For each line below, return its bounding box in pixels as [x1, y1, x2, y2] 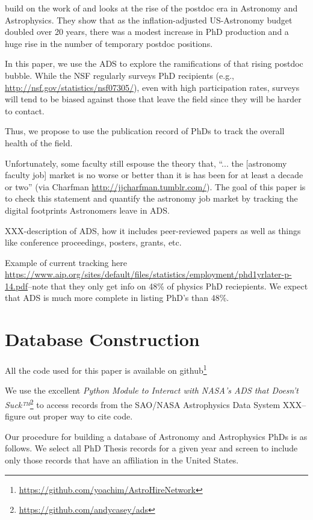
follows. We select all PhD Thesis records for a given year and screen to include [5, 442, 298, 454]
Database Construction [5, 327, 200, 351]
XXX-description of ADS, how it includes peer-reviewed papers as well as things [5, 224, 301, 237]
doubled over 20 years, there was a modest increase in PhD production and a [5, 25, 289, 38]
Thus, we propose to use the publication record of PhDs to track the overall [5, 125, 285, 137]
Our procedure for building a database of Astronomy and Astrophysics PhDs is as [5, 430, 308, 442]
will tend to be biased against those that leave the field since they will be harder [5, 93, 302, 105]
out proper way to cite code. [28, 410, 133, 422]
